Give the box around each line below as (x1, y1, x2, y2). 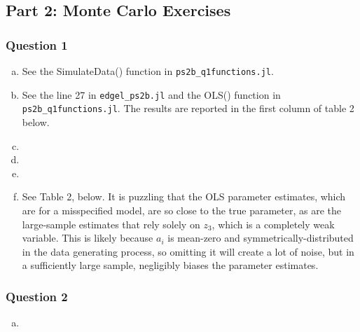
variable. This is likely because (22, 230, 153, 245)
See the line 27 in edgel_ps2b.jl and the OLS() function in (22, 87, 281, 102)
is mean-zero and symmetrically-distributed (167, 230, 354, 245)
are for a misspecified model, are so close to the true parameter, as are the (22, 202, 341, 217)
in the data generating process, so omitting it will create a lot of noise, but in (22, 244, 354, 258)
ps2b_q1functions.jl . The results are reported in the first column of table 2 (22, 101, 354, 116)
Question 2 (6, 287, 68, 305)
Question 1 (6, 36, 68, 53)
